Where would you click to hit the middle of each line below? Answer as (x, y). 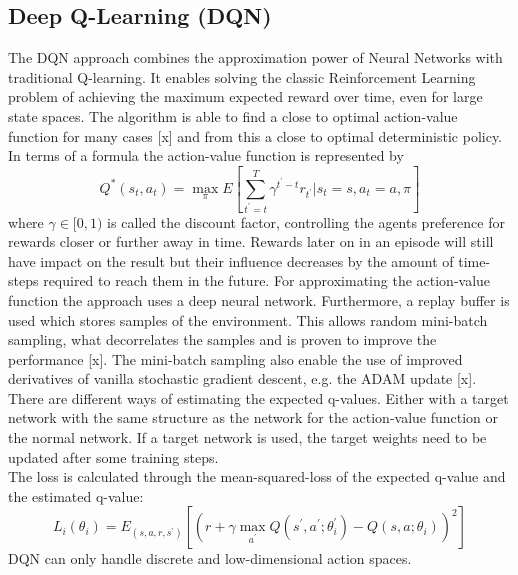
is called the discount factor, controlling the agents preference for (306, 221)
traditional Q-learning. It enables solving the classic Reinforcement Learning (242, 76)
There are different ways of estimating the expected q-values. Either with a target (258, 397)
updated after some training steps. (113, 456)
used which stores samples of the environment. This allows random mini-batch (248, 319)
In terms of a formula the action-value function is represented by (206, 155)
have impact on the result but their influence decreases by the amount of (231, 260)
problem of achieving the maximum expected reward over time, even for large (245, 96)
